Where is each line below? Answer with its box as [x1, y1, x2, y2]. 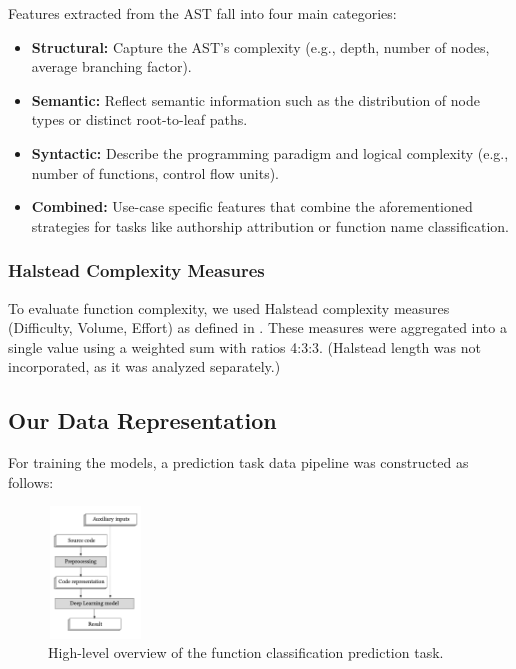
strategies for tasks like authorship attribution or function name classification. [31, 215, 509, 236]
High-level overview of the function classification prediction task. [48, 642, 444, 663]
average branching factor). [31, 56, 192, 77]
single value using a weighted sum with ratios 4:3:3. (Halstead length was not [8, 336, 481, 357]
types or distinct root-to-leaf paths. [31, 109, 248, 130]
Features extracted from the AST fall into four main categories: [8, 3, 397, 23]
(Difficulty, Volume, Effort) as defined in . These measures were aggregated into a [8, 317, 507, 338]
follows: [8, 471, 54, 492]
